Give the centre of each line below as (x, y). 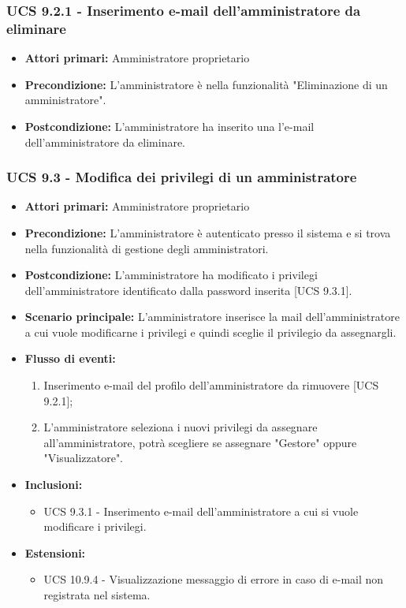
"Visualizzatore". (84, 458)
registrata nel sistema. (97, 595)
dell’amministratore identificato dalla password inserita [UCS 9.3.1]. (188, 290)
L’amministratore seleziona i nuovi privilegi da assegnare (181, 427)
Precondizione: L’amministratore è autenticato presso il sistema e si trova (208, 232)
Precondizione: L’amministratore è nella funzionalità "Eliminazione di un (206, 84)
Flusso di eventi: (70, 358)
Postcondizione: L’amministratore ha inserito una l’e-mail (169, 126)
